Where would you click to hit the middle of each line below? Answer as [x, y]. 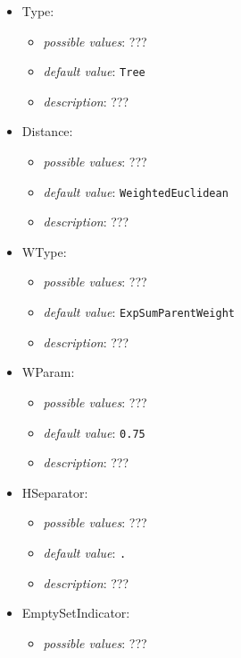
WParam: [48, 372]
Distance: [47, 131]
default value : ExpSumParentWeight [139, 312]
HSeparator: [55, 492]
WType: [44, 251]
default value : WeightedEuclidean [136, 191]
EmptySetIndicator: [76, 613]
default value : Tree [94, 71]
